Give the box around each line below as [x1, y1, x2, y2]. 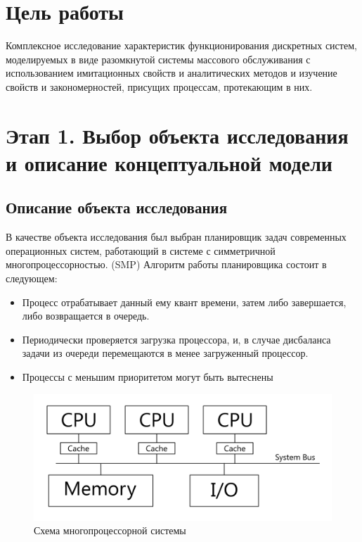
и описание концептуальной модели [6, 148, 332, 177]
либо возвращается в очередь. [22, 308, 150, 323]
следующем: [6, 271, 58, 286]
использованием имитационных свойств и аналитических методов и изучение [6, 65, 337, 80]
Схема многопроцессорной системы [34, 523, 186, 538]
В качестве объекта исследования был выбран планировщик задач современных [6, 229, 347, 244]
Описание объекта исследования [6, 196, 227, 218]
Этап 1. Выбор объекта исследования [6, 120, 349, 149]
